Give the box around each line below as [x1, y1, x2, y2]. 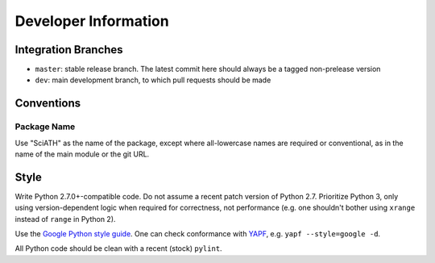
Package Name [14, 121, 76, 132]
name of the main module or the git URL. [14, 149, 150, 159]
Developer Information [14, 12, 169, 30]
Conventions [14, 97, 81, 111]
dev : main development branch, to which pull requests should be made [35, 75, 271, 85]
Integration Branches [14, 43, 124, 56]
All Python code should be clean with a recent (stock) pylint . [14, 244, 222, 253]
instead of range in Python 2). [14, 214, 116, 223]
